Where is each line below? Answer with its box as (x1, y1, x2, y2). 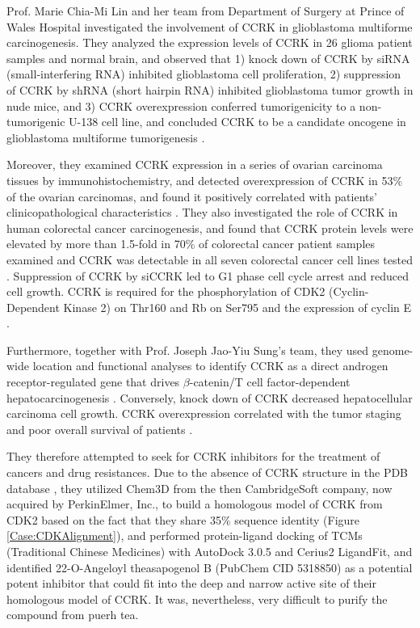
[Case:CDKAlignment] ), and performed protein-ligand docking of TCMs (6, 527, 363, 544)
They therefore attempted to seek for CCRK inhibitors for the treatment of (6, 448, 380, 465)
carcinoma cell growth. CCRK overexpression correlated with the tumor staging (6, 405, 401, 422)
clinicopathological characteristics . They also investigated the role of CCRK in (6, 204, 398, 221)
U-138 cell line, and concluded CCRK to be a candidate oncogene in (69, 113, 406, 130)
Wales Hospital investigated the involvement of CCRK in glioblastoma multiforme (6, 18, 413, 35)
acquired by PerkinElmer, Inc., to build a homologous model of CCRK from (6, 495, 383, 512)
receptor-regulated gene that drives (6, 373, 180, 390)
